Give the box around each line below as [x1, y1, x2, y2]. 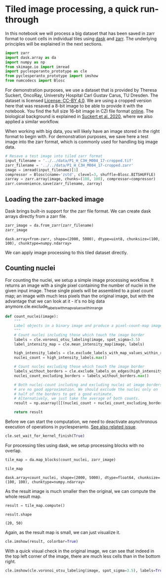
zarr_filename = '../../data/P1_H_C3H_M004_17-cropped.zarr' [5, 162, 134, 168]
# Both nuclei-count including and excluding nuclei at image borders [14, 382, 163, 387]
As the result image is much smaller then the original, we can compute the [5, 488, 156, 494]
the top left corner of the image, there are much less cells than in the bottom [5, 553, 161, 559]
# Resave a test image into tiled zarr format [5, 154, 103, 159]
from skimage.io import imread [5, 64, 70, 69]
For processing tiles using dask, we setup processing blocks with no [5, 442, 144, 448]
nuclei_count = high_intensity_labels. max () [14, 355, 107, 360]
